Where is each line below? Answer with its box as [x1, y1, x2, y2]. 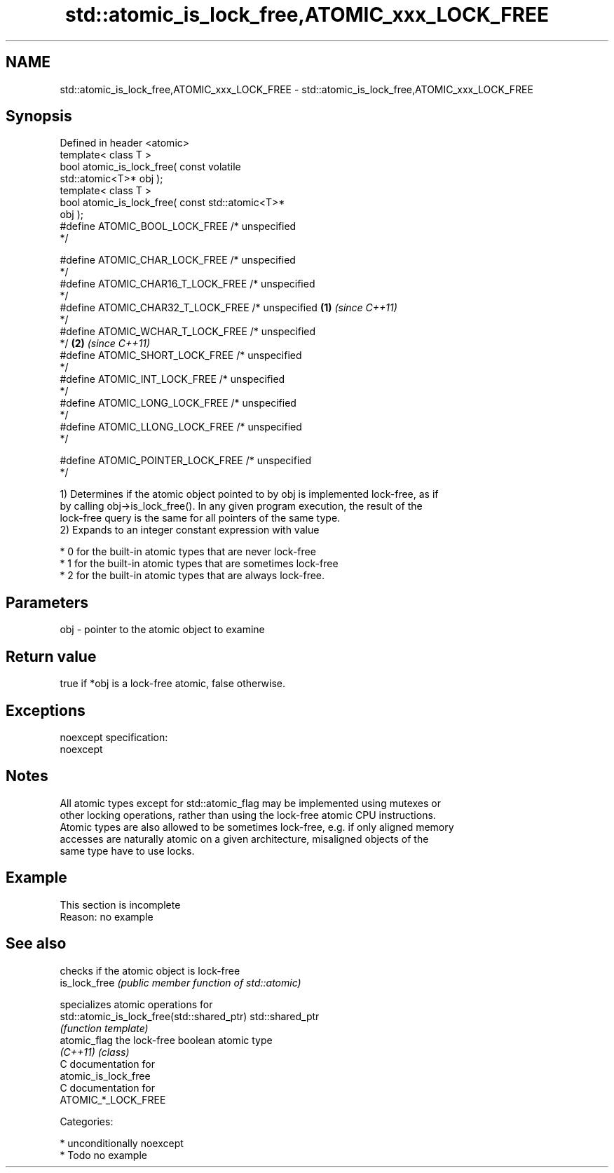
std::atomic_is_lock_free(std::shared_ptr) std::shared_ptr [60, 1010, 320, 1022]
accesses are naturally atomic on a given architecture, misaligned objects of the [60, 832, 429, 845]
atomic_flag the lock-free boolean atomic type [60, 1033, 273, 1046]
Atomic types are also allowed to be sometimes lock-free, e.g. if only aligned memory [60, 820, 454, 833]
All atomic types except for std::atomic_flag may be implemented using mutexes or [60, 796, 441, 809]
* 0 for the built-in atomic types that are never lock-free [60, 545, 316, 558]
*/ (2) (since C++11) [60, 337, 151, 350]
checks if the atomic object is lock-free [60, 964, 240, 977]
